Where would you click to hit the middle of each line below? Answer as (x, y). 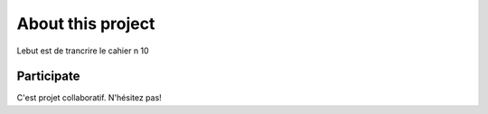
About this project (86, 24)
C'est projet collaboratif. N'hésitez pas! (89, 98)
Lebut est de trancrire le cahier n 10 (83, 51)
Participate (48, 76)
